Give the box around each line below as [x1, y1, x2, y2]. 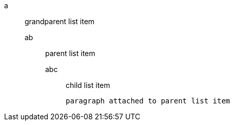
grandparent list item [25, 17, 95, 26]
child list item [66, 81, 110, 90]
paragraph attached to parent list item [66, 97, 230, 105]
